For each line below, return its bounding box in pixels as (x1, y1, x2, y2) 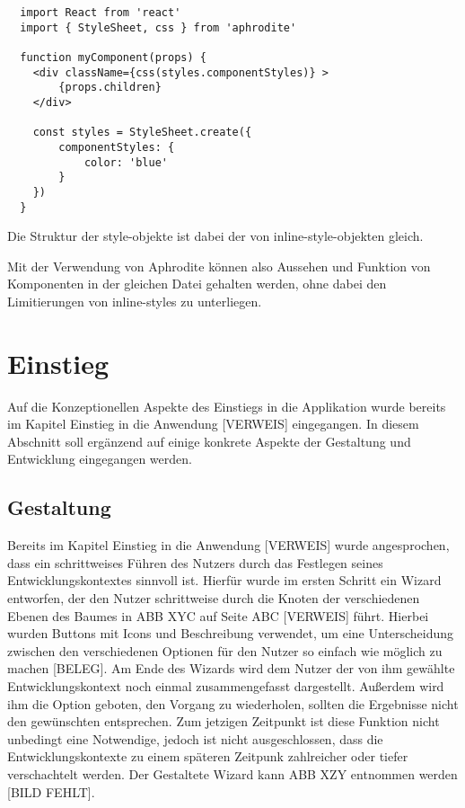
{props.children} (58, 81, 162, 94)
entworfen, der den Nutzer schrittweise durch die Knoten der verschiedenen (7, 589, 420, 608)
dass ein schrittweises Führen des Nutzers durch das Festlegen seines (7, 553, 383, 572)
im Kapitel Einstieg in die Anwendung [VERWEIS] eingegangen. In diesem (7, 414, 419, 433)
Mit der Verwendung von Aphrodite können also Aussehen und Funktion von (7, 256, 431, 275)
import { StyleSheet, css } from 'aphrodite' (20, 21, 297, 34)
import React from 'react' (20, 6, 181, 19)
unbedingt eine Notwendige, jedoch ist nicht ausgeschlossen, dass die (7, 729, 383, 748)
